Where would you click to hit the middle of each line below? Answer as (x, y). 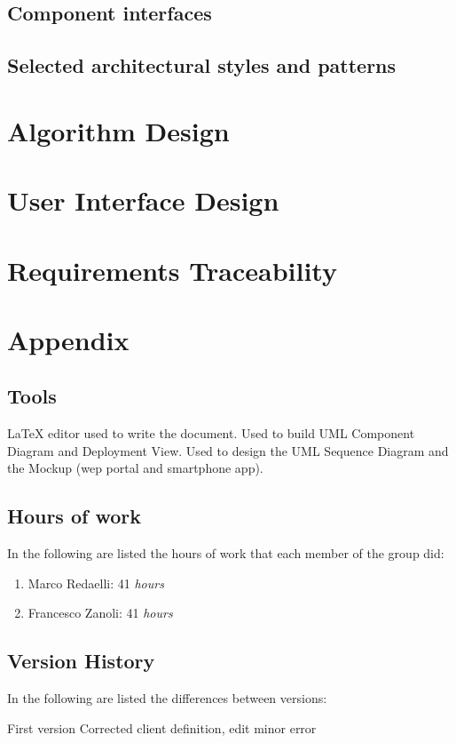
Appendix (68, 339)
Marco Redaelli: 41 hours (96, 583)
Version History (81, 661)
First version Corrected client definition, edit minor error (162, 727)
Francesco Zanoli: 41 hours (100, 613)
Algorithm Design (118, 130)
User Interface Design (143, 200)
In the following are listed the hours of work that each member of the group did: (226, 553)
